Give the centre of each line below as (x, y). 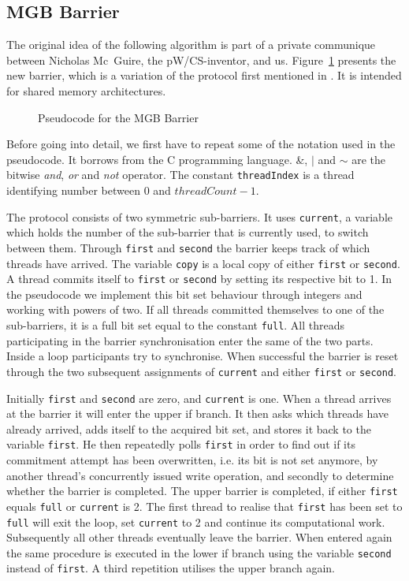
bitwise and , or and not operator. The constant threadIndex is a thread (180, 175)
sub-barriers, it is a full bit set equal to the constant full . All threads (176, 325)
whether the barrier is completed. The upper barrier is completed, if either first (202, 491)
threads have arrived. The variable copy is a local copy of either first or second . (203, 263)
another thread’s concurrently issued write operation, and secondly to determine (200, 475)
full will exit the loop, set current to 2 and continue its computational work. (196, 521)
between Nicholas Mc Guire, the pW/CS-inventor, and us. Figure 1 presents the (201, 60)
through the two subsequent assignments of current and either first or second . (201, 371)
